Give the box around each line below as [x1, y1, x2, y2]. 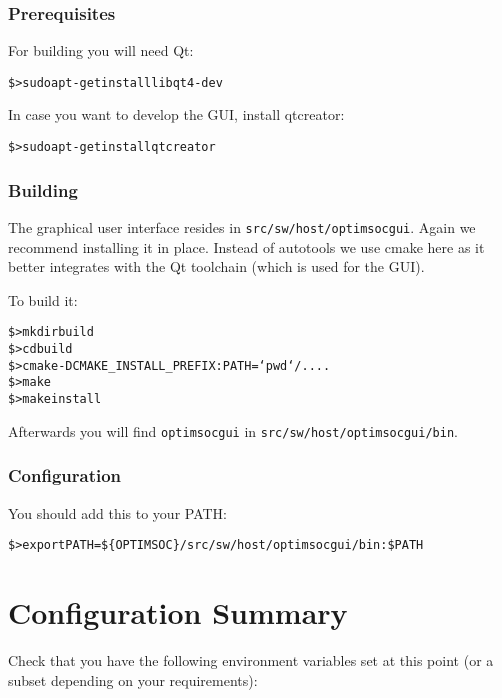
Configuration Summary [8, 591, 348, 632]
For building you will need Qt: [8, 40, 194, 61]
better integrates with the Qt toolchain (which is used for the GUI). [8, 256, 425, 277]
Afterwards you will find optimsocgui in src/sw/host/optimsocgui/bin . [8, 420, 458, 441]
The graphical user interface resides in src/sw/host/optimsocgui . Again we [8, 216, 476, 237]
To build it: [8, 289, 78, 310]
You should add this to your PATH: [8, 502, 227, 523]
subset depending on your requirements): [8, 669, 258, 690]
